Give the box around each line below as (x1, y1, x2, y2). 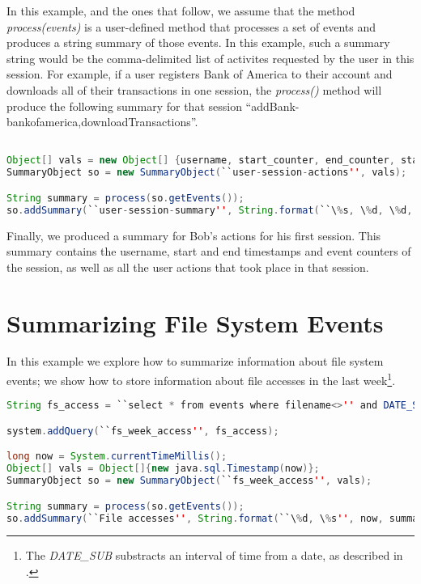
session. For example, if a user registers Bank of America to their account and (6, 66, 393, 83)
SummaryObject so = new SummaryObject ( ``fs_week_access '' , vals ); (6, 475, 372, 487)
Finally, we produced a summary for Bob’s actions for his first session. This (6, 226, 381, 243)
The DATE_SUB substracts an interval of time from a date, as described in (25, 547, 403, 564)
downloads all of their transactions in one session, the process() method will (6, 81, 382, 98)
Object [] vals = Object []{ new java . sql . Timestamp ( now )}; (6, 463, 320, 475)
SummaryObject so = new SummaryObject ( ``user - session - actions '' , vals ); (6, 167, 407, 179)
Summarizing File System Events (6, 306, 384, 339)
